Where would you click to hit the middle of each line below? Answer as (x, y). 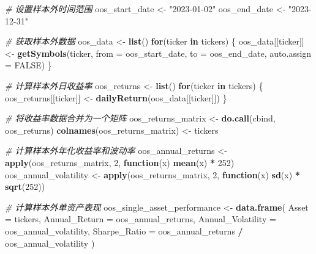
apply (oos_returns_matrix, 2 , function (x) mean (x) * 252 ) (120, 162)
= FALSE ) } (28, 65)
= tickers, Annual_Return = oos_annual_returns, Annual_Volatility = (141, 219)
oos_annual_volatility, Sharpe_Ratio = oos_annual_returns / (124, 230)
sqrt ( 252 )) (25, 187)
